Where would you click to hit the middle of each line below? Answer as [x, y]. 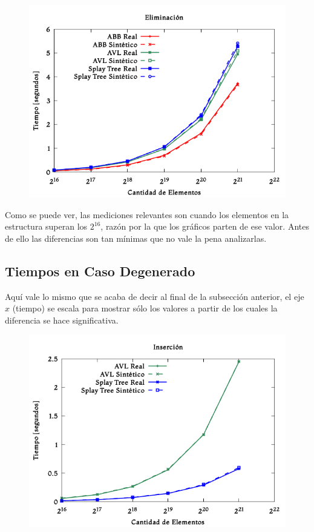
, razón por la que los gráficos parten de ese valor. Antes [205, 226]
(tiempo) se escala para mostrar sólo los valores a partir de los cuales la [145, 308]
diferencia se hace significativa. [62, 320]
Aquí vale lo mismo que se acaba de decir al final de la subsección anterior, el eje [155, 296]
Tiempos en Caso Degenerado [100, 271]
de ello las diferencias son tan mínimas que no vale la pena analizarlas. [136, 238]
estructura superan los [46, 226]
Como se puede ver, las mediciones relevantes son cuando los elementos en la [147, 214]
